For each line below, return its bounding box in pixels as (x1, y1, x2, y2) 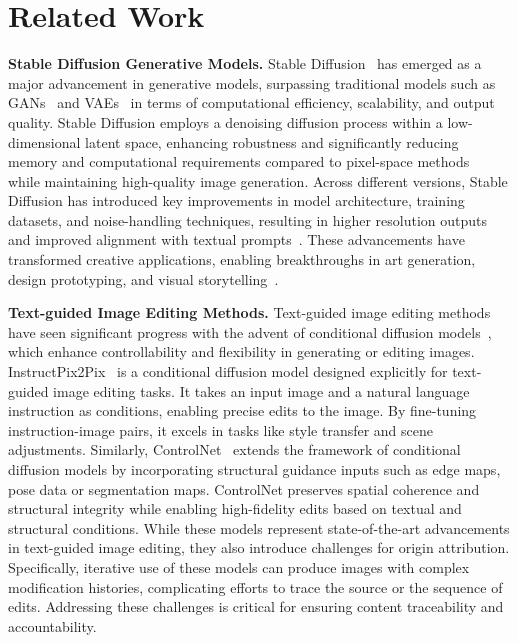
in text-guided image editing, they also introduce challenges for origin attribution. (8, 537, 510, 558)
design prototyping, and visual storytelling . (8, 268, 279, 289)
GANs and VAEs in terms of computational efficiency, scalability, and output (8, 92, 495, 113)
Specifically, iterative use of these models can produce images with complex (8, 556, 470, 577)
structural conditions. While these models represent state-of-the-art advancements (8, 517, 510, 538)
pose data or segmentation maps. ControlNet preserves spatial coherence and (8, 478, 480, 499)
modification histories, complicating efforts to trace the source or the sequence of (8, 576, 503, 597)
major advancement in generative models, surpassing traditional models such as (8, 72, 496, 93)
